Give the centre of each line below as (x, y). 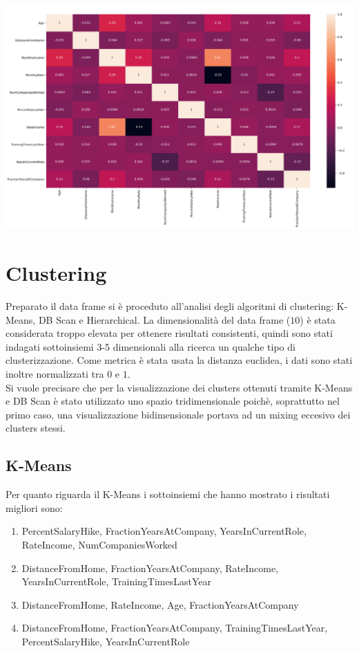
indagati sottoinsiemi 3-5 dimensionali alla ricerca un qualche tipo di (151, 346)
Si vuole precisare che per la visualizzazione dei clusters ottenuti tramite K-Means (179, 387)
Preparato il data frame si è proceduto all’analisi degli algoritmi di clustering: (170, 306)
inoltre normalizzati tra (55, 374)
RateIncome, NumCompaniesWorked (99, 544)
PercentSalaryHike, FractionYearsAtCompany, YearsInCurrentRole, (164, 531)
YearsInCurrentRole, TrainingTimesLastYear (117, 581)
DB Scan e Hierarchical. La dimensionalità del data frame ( (164, 319)
